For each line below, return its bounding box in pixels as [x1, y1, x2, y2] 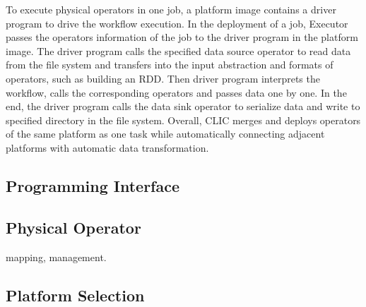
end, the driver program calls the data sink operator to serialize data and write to [6, 99, 360, 114]
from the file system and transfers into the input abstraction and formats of [6, 57, 333, 72]
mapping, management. [6, 249, 107, 264]
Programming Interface [6, 174, 179, 196]
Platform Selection [6, 284, 145, 306]
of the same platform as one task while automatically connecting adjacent [6, 126, 325, 141]
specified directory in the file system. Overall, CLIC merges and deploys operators [6, 112, 361, 127]
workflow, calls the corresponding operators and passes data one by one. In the [6, 85, 347, 100]
